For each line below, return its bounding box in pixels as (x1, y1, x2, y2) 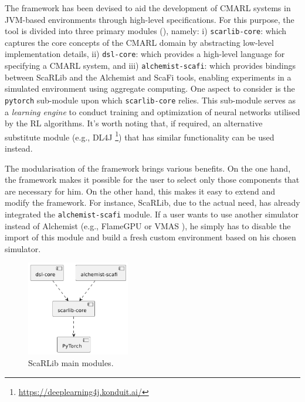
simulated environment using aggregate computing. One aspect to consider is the (5, 82, 295, 95)
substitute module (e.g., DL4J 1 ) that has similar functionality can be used (5, 129, 274, 143)
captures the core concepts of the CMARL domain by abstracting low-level (5, 36, 274, 48)
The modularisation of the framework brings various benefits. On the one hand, (5, 162, 291, 174)
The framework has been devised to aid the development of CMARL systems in (5, 2, 291, 14)
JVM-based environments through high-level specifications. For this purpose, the (5, 13, 294, 25)
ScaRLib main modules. (28, 357, 114, 369)
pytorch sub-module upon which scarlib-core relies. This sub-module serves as (5, 93, 296, 106)
